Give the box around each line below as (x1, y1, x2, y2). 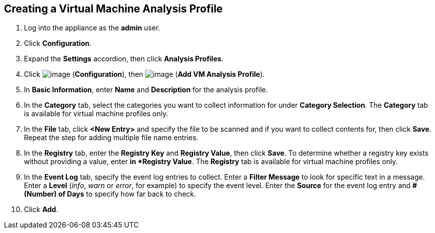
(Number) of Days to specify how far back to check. (24, 190, 196, 199)
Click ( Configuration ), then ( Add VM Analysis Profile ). (24, 70, 265, 79)
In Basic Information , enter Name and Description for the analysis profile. (24, 85, 268, 94)
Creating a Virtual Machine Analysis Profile (4, 2, 223, 15)
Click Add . (24, 205, 58, 214)
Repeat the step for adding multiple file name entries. (24, 133, 199, 142)
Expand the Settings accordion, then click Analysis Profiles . (24, 54, 223, 63)
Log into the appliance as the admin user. (24, 23, 160, 32)
